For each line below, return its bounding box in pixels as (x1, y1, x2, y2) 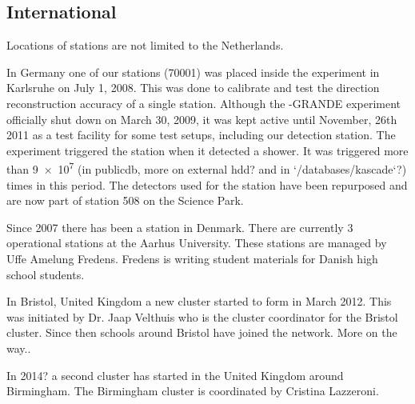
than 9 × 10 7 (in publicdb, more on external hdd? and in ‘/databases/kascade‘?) (6, 158, 407, 178)
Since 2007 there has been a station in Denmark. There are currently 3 (6, 218, 353, 235)
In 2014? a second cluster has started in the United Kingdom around (6, 366, 344, 383)
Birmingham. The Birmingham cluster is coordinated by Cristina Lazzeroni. (6, 382, 379, 399)
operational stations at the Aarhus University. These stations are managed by (6, 234, 387, 251)
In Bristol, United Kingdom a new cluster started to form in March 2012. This (6, 293, 392, 310)
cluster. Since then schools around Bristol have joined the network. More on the (6, 324, 397, 341)
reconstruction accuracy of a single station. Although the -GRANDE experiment (6, 94, 401, 111)
